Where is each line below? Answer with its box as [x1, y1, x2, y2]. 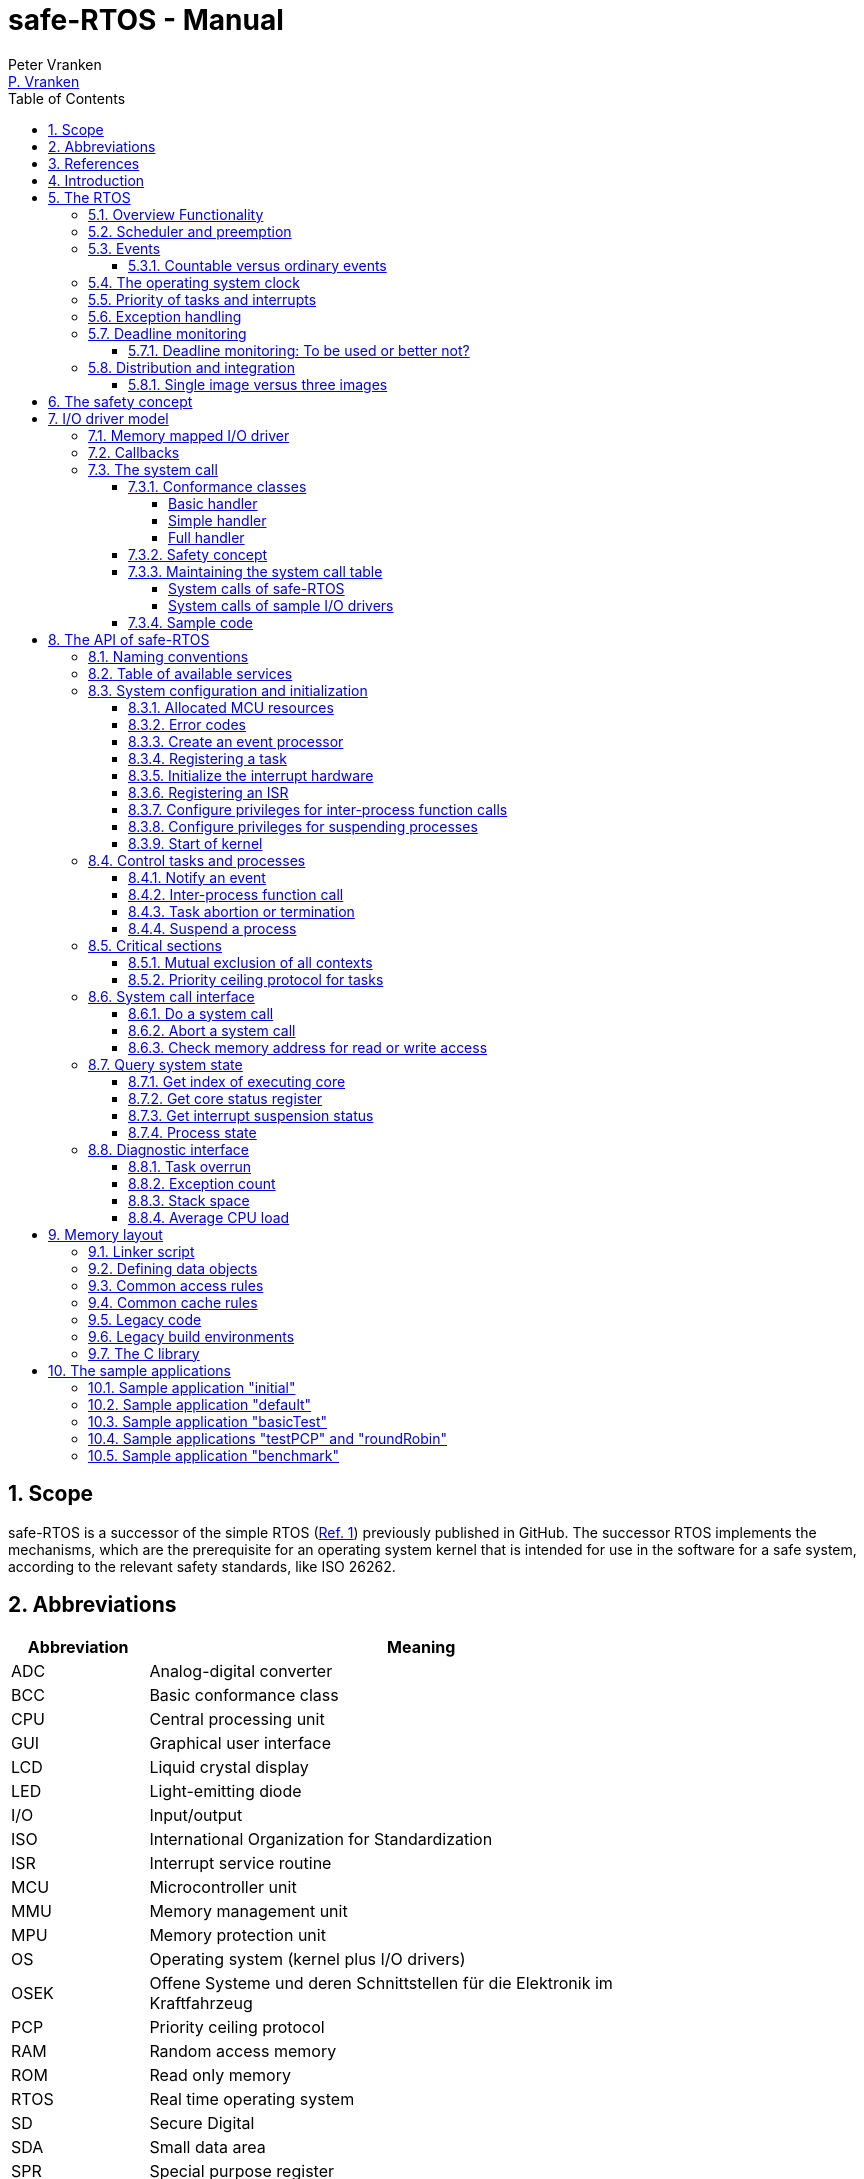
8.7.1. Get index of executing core [128, 1072, 346, 1090]
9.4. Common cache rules [88, 1293, 258, 1311]
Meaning [387, 1637, 456, 1658]
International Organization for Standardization [149, 1829, 493, 1850]
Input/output [149, 1805, 243, 1826]
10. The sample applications [48, 1361, 231, 1379]
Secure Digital [149, 2113, 255, 2134]
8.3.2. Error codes [128, 715, 246, 733]
